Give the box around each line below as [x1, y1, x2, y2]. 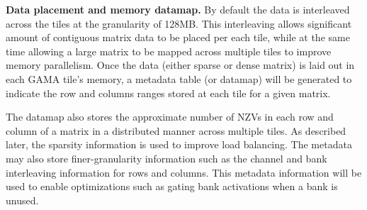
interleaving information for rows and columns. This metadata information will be [6, 165, 362, 179]
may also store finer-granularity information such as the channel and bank [6, 150, 327, 165]
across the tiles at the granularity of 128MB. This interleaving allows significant [6, 16, 352, 31]
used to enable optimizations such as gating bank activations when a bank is [6, 179, 338, 194]
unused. [6, 192, 39, 207]
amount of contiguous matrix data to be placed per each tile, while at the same [6, 30, 350, 45]
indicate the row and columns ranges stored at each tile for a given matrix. [6, 85, 331, 100]
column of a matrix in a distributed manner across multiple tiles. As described [6, 123, 346, 138]
